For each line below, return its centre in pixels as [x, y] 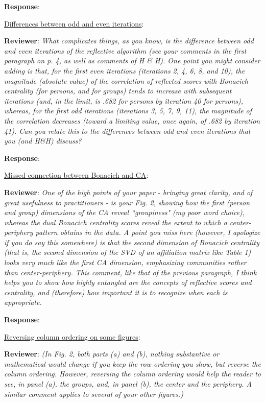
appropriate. [23, 302]
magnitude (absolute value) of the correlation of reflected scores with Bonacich [126, 80]
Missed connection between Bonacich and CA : [76, 175]
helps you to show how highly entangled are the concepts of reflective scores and [128, 282]
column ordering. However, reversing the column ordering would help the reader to [132, 374]
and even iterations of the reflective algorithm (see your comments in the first [125, 50]
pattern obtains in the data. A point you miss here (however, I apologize [148, 232]
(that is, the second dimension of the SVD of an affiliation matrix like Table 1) [128, 252]
